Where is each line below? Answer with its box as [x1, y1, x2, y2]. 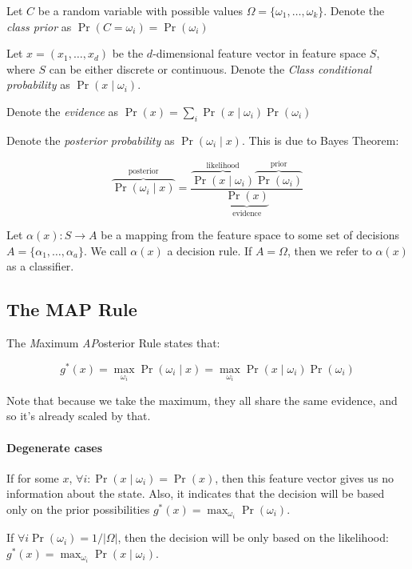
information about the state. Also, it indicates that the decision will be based [6, 485, 385, 502]
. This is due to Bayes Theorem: [241, 131, 399, 148]
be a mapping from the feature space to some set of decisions [101, 226, 399, 243]
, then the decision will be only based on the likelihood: [117, 529, 389, 546]
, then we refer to [287, 242, 372, 258]
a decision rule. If [167, 242, 252, 258]
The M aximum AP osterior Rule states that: [6, 335, 220, 351]
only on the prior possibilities [6, 500, 150, 517]
